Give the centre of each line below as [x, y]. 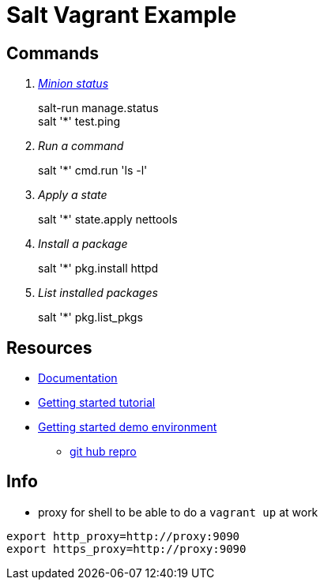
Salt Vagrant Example [122, 15]
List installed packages [98, 293]
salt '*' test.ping [79, 122]
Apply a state [73, 195]
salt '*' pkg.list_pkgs [90, 317]
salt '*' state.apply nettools [108, 220]
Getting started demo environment [128, 427]
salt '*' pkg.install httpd [98, 269]
